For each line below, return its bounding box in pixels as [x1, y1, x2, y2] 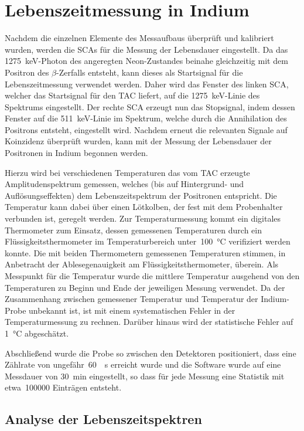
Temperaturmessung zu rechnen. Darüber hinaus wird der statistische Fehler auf [5, 315, 293, 328]
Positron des [5, 66, 49, 78]
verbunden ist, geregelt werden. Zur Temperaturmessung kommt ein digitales [5, 212, 281, 225]
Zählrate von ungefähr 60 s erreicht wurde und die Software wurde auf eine [5, 358, 281, 371]
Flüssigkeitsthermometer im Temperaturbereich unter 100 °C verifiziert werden [5, 235, 291, 247]
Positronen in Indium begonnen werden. [5, 147, 148, 159]
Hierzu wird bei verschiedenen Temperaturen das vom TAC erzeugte [5, 166, 250, 178]
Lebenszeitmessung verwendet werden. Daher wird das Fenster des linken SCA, [5, 77, 289, 90]
